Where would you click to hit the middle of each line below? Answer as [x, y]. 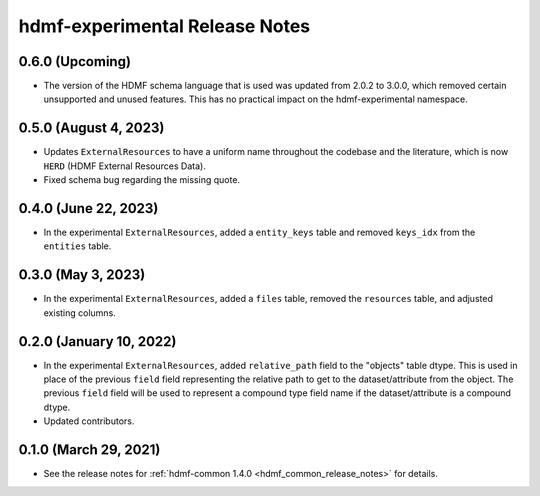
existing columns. [80, 312]
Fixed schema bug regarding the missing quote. [141, 180]
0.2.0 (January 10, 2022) [97, 341]
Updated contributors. [89, 421]
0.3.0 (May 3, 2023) [82, 275]
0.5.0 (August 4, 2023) [91, 128]
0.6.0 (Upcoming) [75, 61]
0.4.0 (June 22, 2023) [88, 208]
